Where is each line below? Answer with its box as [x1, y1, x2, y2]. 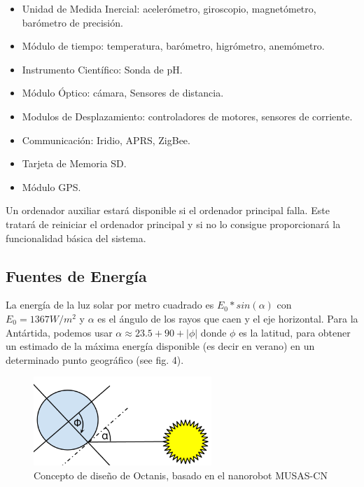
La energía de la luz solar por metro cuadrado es [6, 297, 214, 312]
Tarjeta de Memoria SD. [22, 156, 127, 171]
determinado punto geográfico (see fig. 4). [6, 352, 184, 367]
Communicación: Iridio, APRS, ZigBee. [22, 132, 190, 147]
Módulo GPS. [22, 179, 81, 194]
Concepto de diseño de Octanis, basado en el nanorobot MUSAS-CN [34, 467, 328, 482]
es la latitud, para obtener [239, 325, 351, 339]
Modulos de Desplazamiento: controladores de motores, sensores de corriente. [22, 108, 353, 123]
